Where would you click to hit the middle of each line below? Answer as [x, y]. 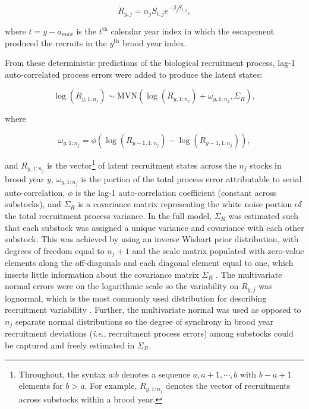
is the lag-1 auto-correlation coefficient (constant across [176, 192]
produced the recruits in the [56, 42]
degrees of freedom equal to [55, 250]
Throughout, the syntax [62, 374]
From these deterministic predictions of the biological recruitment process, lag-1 [150, 63]
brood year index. [154, 42]
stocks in [266, 165]
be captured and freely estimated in [70, 345]
